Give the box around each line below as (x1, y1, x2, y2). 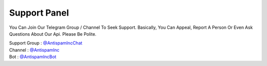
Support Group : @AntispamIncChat (9, 40, 83, 46)
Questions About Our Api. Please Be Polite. (9, 31, 96, 37)
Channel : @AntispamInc (9, 47, 60, 53)
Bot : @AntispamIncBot (9, 54, 56, 60)
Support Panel (9, 7, 69, 18)
